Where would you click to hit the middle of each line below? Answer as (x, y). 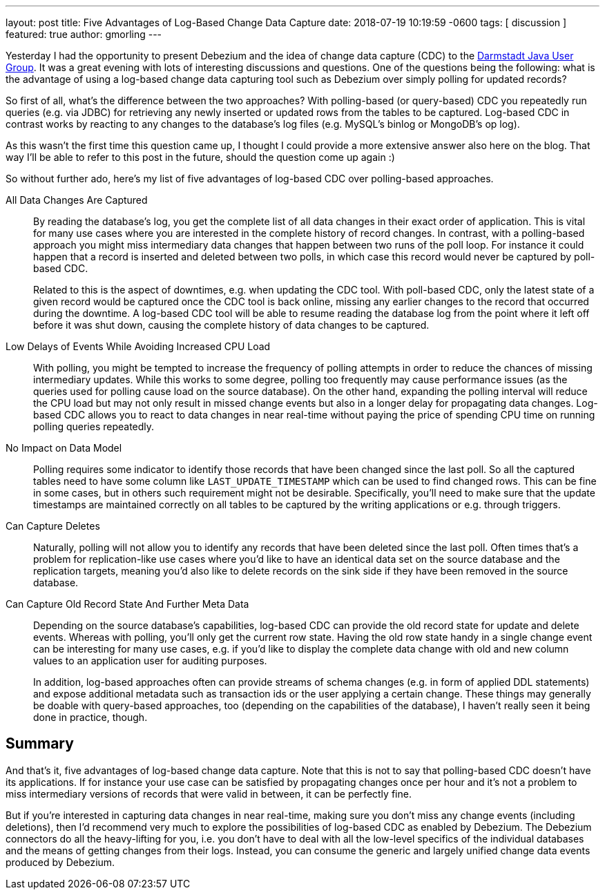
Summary (40, 744)
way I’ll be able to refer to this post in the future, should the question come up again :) (200, 157)
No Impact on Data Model (64, 448)
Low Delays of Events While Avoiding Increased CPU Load (138, 346)
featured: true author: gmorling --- (84, 34)
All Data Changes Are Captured (77, 200)
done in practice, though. (90, 717)
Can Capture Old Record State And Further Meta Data (127, 604)
